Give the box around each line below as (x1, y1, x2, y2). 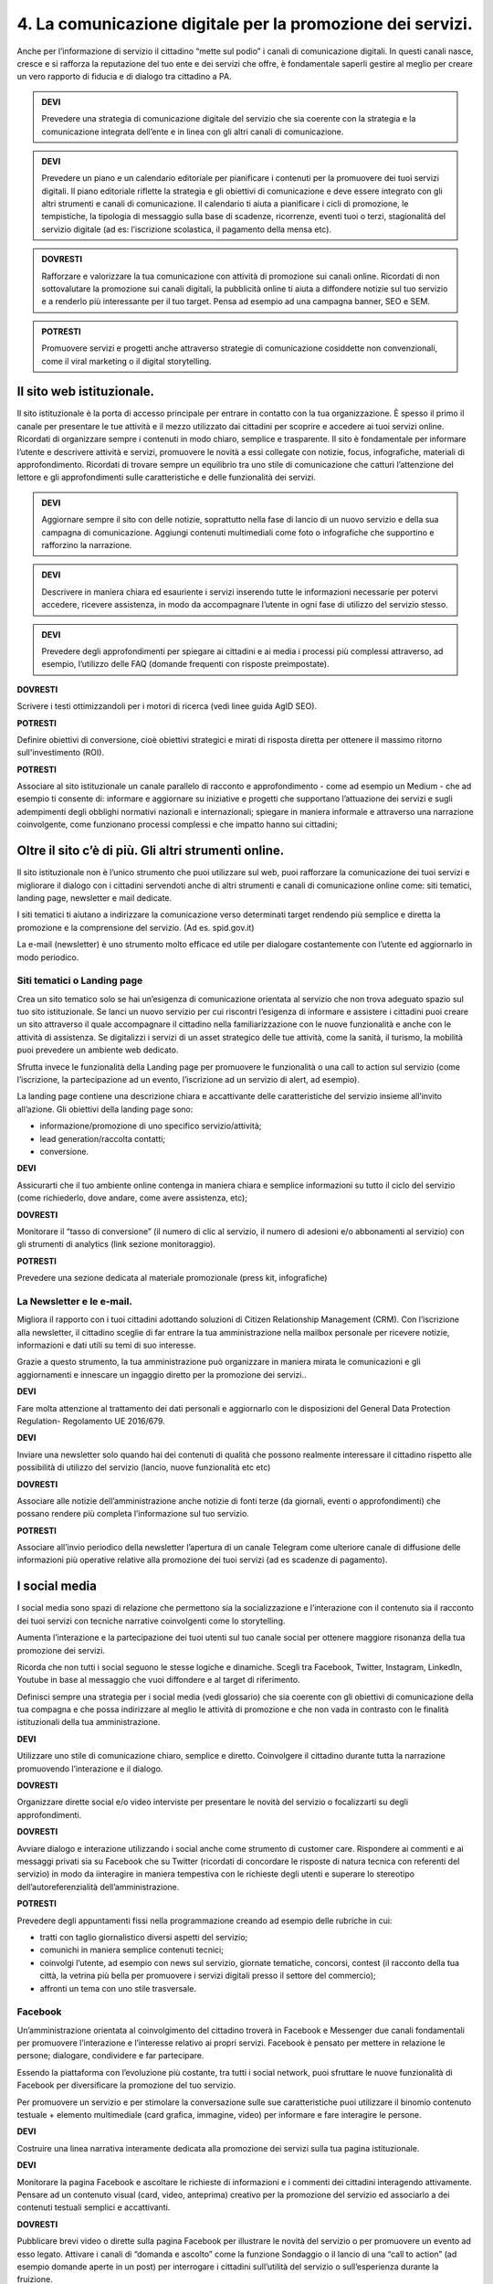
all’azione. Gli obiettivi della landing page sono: (16, 1104, 194, 1115)
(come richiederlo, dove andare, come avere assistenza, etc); (16, 1192, 248, 1203)
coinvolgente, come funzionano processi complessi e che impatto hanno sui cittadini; (16, 819, 338, 830)
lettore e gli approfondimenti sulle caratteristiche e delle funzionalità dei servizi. (16, 471, 317, 483)
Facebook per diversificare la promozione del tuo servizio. (16, 2079, 236, 2091)
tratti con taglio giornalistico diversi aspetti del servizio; (39, 1931, 248, 1942)
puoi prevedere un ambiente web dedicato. (16, 1044, 179, 1055)
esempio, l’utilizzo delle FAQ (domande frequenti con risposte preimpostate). (41, 659, 330, 670)
